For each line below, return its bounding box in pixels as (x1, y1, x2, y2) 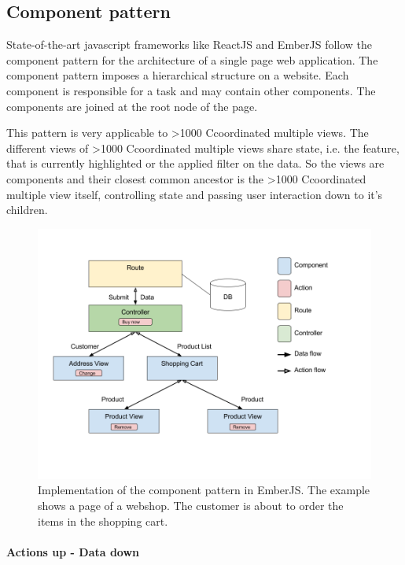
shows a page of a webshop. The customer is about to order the (38, 497, 344, 513)
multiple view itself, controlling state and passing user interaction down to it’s (6, 186, 383, 202)
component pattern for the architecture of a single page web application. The (6, 51, 378, 68)
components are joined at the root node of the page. (6, 98, 258, 114)
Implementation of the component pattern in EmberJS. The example (38, 482, 370, 498)
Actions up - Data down (6, 543, 140, 559)
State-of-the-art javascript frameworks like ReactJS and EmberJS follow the (6, 36, 373, 53)
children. (6, 201, 48, 218)
